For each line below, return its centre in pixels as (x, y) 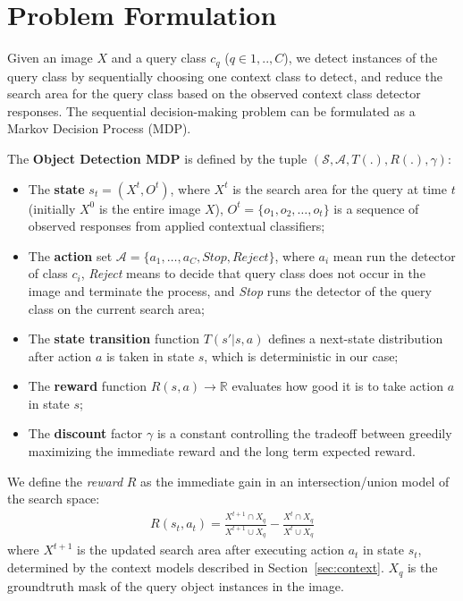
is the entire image (150, 208)
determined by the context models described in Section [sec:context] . (196, 567)
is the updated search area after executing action (210, 550)
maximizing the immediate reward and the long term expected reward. (222, 451)
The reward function (88, 386)
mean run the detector (394, 255)
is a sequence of (376, 208)
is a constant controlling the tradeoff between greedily (304, 433)
